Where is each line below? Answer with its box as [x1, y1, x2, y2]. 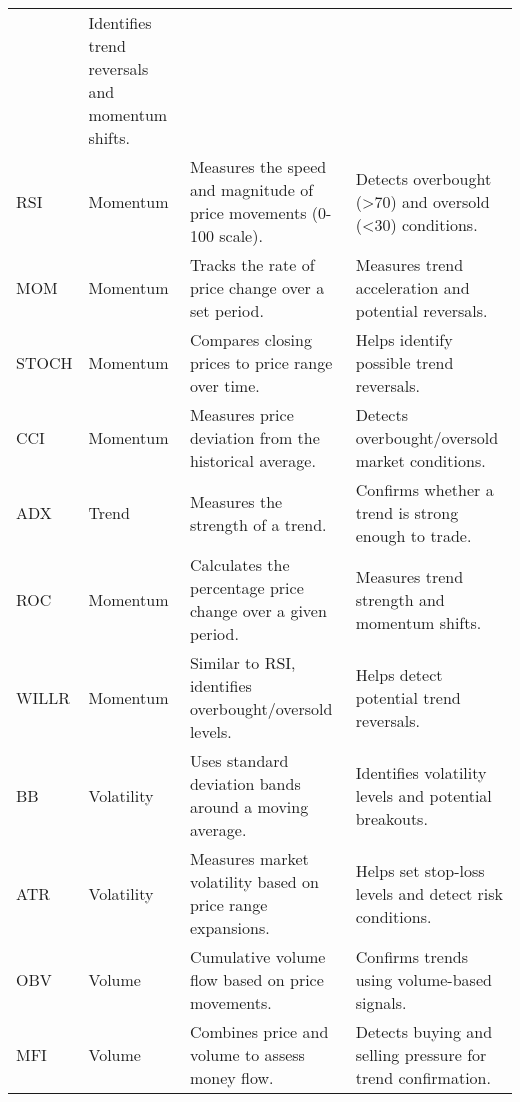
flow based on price [189, 968, 324, 991]
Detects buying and [355, 1020, 493, 1043]
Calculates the [189, 553, 290, 576]
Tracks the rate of [189, 253, 315, 276]
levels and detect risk [355, 881, 504, 905]
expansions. [189, 916, 270, 939]
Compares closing [189, 328, 312, 351]
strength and [355, 587, 445, 611]
